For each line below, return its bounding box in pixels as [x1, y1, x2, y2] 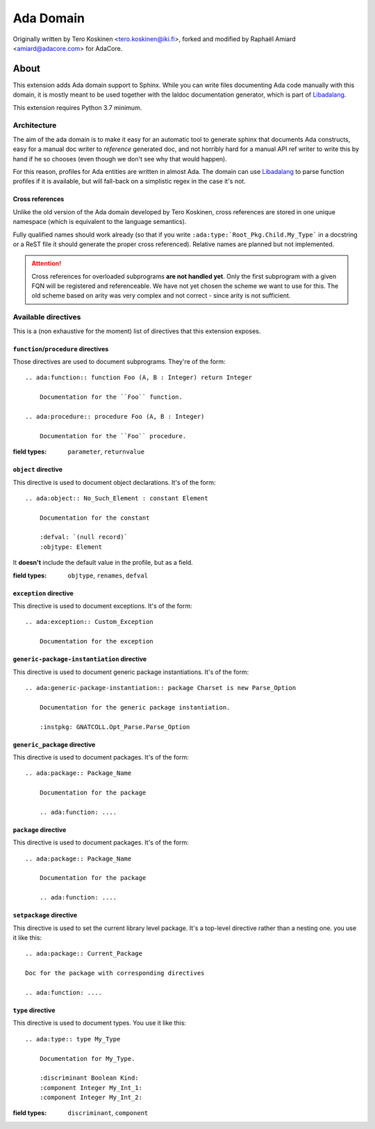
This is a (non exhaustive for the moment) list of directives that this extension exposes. [12, 327, 261, 335]
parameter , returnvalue [67, 447, 145, 456]
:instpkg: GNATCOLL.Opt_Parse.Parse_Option [39, 723, 190, 730]
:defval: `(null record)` [39, 533, 128, 541]
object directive [12, 465, 62, 474]
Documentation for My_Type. [39, 1055, 135, 1062]
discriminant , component [67, 1109, 149, 1117]
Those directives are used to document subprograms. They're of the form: [12, 357, 226, 365]
